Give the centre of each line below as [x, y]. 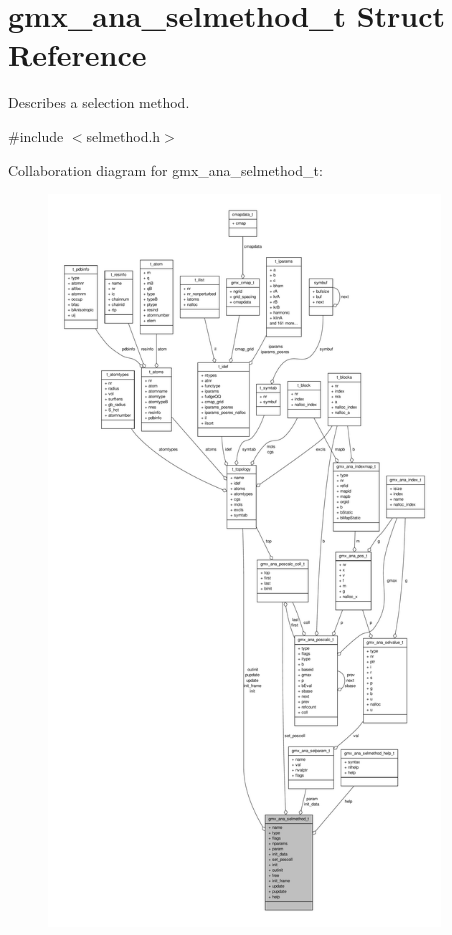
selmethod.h [123, 135]
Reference [77, 54]
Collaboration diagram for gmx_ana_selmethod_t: [165, 169]
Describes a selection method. [99, 102]
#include [36, 135]
